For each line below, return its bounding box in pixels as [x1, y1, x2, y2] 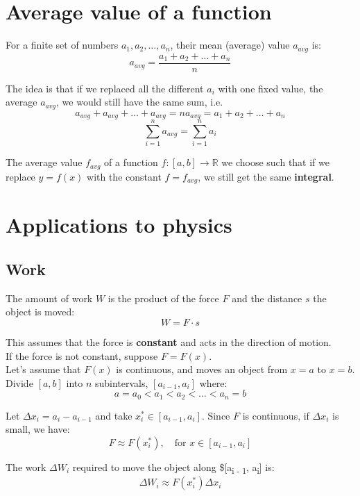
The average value [6, 155, 83, 170]
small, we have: [6, 422, 70, 436]
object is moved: [6, 304, 75, 319]
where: [199, 375, 228, 390]
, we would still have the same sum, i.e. [56, 94, 223, 109]
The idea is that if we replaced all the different [6, 81, 204, 95]
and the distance [232, 290, 302, 305]
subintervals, [94, 375, 148, 390]
